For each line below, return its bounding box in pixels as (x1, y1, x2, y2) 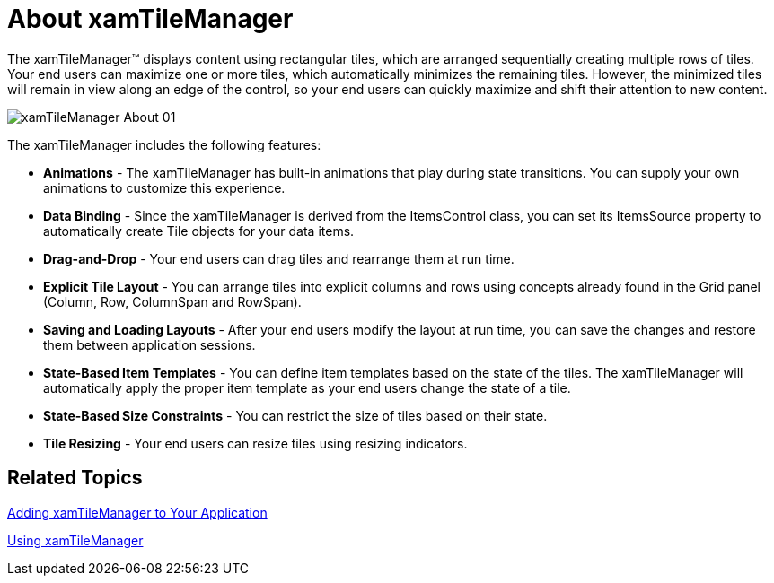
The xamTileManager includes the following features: (7, 136, 321, 152)
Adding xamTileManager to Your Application (7, 504, 268, 520)
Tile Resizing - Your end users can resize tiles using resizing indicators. (43, 435, 468, 451)
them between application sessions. (43, 336, 256, 352)
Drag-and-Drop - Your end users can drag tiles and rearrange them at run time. (43, 250, 515, 266)
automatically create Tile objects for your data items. (43, 222, 355, 239)
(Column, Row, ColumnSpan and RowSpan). (43, 293, 302, 309)
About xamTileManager (7, 4, 294, 34)
